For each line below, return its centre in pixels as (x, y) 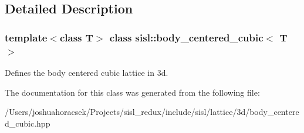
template (26, 37)
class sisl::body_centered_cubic (186, 37)
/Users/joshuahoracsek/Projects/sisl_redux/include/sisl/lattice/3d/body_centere (152, 112)
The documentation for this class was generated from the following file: (132, 92)
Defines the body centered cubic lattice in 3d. (87, 72)
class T (76, 37)
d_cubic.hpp (28, 123)
